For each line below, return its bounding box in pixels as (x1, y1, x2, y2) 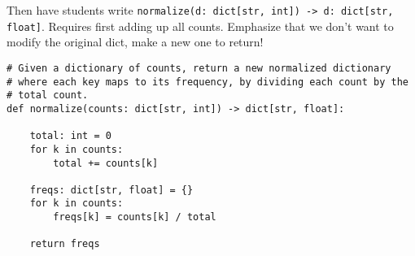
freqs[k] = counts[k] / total (53, 211, 216, 223)
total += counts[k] (53, 157, 159, 169)
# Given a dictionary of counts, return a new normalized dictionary (7, 62, 391, 74)
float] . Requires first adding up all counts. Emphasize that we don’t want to (7, 17, 394, 34)
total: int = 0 (29, 130, 111, 142)
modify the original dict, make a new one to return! (7, 33, 264, 50)
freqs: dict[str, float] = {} (29, 184, 194, 196)
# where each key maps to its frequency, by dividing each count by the (7, 76, 408, 88)
